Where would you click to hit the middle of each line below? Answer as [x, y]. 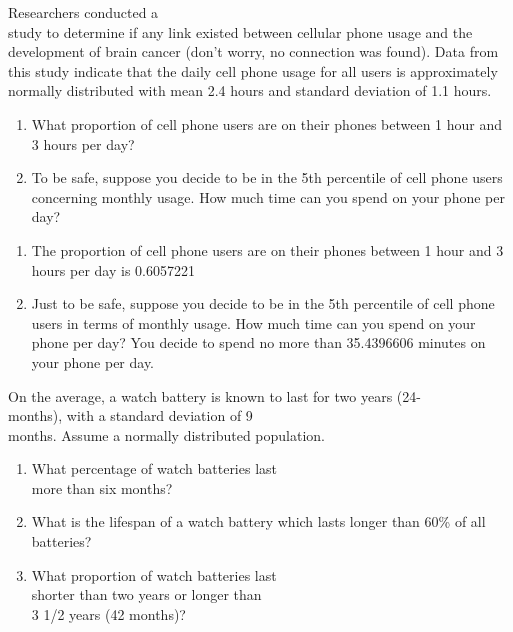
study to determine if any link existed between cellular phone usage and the [240, 31]
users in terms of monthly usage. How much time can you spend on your [253, 322]
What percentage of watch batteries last [154, 468]
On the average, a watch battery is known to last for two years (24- [214, 395]
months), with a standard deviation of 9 [130, 415]
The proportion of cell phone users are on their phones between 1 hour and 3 [267, 249]
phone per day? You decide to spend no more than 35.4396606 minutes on [258, 342]
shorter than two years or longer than [146, 594]
